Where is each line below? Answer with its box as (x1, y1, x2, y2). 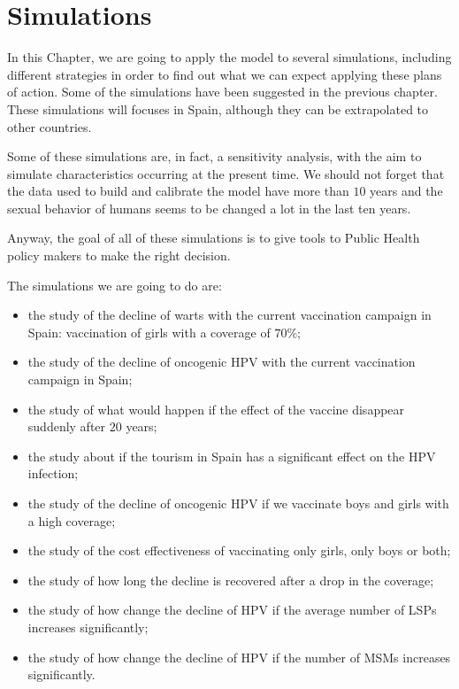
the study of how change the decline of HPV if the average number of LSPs (27, 600, 437, 619)
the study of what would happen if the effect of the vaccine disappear (27, 399, 405, 418)
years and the (370, 182, 443, 200)
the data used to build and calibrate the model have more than (7, 182, 349, 200)
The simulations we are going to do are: (7, 275, 222, 294)
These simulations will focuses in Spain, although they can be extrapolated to (7, 99, 429, 118)
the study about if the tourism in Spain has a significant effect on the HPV (27, 446, 436, 465)
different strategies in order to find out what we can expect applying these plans (7, 65, 442, 83)
